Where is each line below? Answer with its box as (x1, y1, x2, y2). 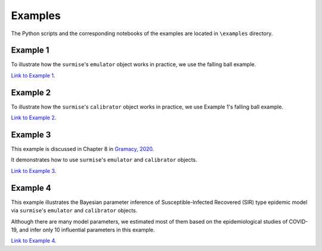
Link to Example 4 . (11, 237, 57, 244)
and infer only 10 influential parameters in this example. (18, 226, 155, 233)
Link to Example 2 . (11, 114, 57, 122)
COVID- (289, 218, 308, 225)
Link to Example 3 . (11, 167, 57, 174)
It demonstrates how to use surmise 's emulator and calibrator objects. (11, 156, 197, 163)
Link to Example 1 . (11, 72, 55, 79)
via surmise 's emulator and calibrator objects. (11, 207, 138, 214)
